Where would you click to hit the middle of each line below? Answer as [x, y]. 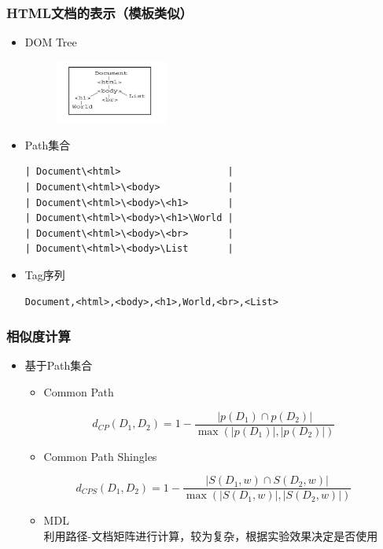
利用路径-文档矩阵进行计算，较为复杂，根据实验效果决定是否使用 [211, 535]
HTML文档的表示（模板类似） [99, 12]
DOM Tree [51, 42]
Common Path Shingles [100, 456]
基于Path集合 [59, 365]
